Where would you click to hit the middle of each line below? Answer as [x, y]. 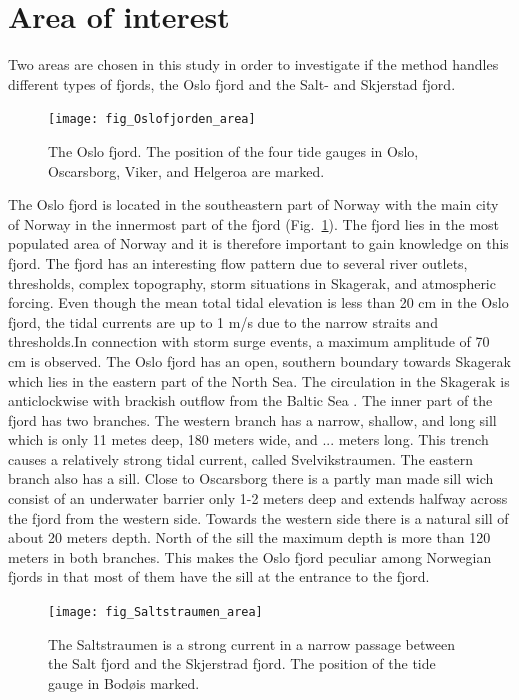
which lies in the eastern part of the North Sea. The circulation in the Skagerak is [259, 380]
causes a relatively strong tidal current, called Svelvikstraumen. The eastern [240, 458]
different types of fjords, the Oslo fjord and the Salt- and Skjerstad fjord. [232, 83]
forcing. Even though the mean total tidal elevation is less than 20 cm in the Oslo [258, 302]
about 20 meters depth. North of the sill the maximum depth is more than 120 [249, 537]
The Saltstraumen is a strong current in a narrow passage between [251, 643]
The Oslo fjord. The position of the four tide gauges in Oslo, [233, 150]
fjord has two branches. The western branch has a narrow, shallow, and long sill [252, 419]
